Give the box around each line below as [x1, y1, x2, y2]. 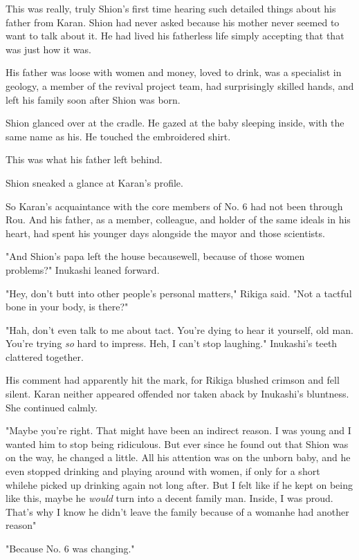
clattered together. [6, 349, 84, 364]
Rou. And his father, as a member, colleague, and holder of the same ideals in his [6, 212, 351, 227]
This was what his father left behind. [6, 152, 163, 167]
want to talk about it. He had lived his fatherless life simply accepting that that [6, 28, 344, 43]
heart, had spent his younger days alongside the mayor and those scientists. [6, 225, 325, 240]
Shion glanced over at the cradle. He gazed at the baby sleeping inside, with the [6, 115, 344, 130]
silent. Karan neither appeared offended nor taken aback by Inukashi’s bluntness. [6, 386, 349, 401]
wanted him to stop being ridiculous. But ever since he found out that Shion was [6, 436, 349, 451]
